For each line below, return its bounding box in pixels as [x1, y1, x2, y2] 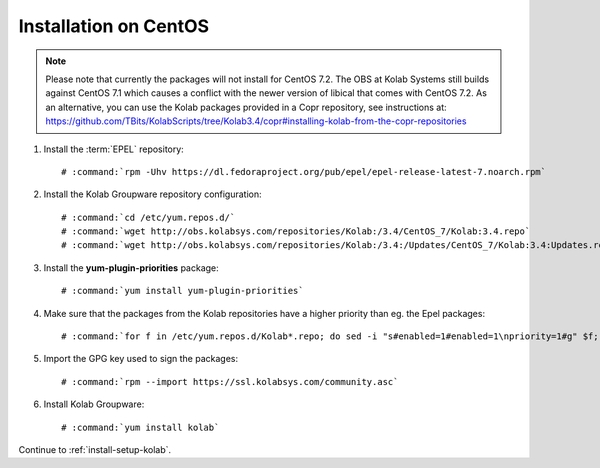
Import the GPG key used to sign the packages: [43, 353, 239, 365]
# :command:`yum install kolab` [61, 421, 220, 433]
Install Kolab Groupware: [43, 398, 145, 410]
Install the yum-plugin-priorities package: [43, 261, 219, 274]
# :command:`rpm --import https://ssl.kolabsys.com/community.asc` [61, 376, 399, 387]
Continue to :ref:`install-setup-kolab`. [18, 443, 172, 455]
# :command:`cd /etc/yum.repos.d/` [61, 211, 236, 223]
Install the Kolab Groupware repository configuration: [43, 188, 262, 200]
